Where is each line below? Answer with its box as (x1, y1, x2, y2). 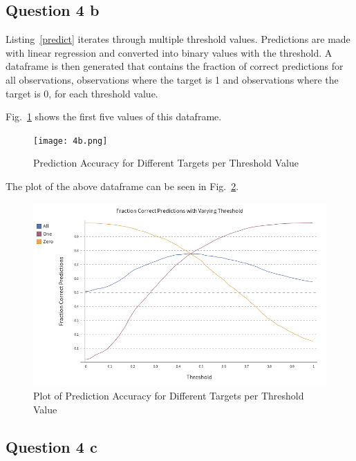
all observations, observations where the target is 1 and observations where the (6, 72, 339, 86)
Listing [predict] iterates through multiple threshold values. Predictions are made (6, 32, 350, 46)
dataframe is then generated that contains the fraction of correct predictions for (6, 59, 344, 73)
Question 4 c (6, 435, 97, 457)
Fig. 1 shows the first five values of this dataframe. (6, 109, 222, 124)
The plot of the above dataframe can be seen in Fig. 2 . (6, 179, 239, 194)
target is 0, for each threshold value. (6, 86, 158, 100)
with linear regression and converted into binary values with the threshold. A (6, 45, 332, 59)
